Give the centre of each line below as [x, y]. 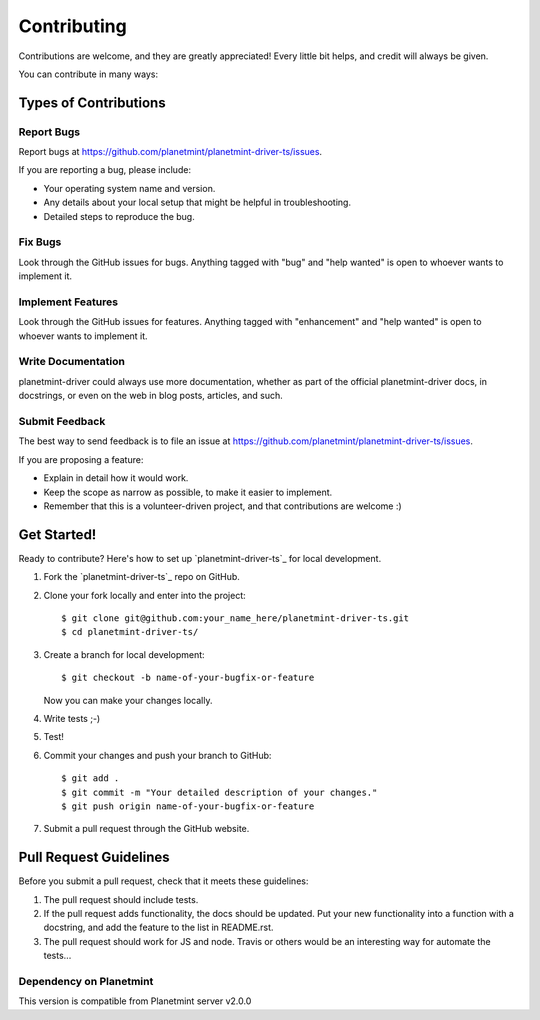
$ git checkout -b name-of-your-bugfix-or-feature [188, 678]
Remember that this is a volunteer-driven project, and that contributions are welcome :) [222, 506]
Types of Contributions [92, 102]
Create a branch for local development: [124, 654]
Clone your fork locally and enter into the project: [145, 595]
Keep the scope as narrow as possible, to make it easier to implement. [188, 492]
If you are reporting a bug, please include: [105, 170]
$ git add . [90, 778]
